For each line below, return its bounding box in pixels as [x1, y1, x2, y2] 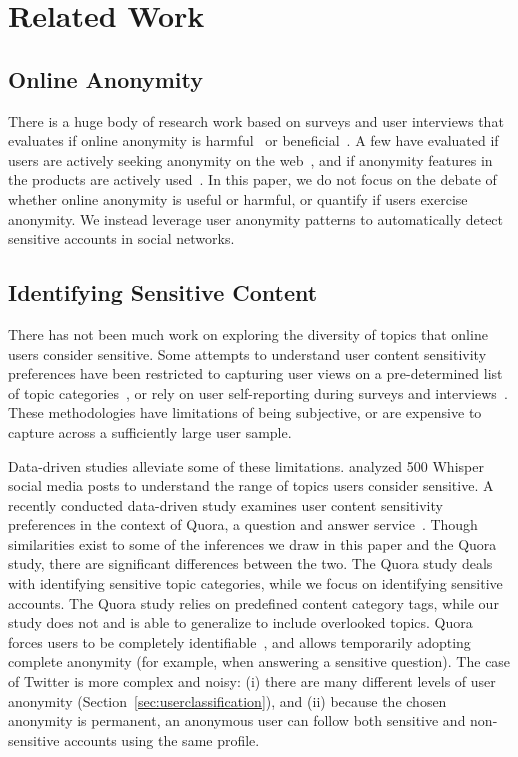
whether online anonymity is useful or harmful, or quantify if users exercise [8, 188, 468, 209]
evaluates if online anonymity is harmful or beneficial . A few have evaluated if [8, 130, 499, 151]
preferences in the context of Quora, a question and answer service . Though [8, 514, 478, 535]
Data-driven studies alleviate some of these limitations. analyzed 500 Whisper [8, 455, 484, 476]
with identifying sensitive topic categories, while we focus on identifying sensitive [8, 573, 503, 594]
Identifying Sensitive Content [8, 277, 318, 308]
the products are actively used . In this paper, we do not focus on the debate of [8, 169, 497, 190]
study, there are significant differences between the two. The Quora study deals [8, 553, 493, 574]
